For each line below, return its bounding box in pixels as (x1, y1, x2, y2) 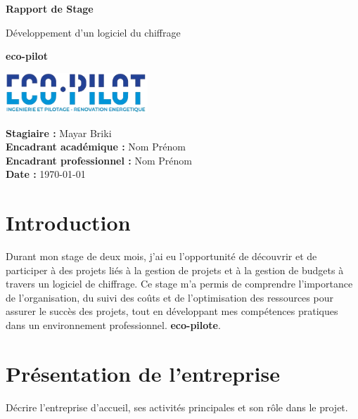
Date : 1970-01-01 (6, 167, 86, 181)
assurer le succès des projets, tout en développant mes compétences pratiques (6, 304, 338, 318)
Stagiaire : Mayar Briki (6, 125, 112, 140)
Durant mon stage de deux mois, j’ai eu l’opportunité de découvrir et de (6, 249, 317, 264)
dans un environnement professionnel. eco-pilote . (6, 318, 221, 333)
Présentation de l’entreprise (6, 359, 280, 387)
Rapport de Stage (6, 1, 94, 15)
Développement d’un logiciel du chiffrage (6, 25, 181, 39)
